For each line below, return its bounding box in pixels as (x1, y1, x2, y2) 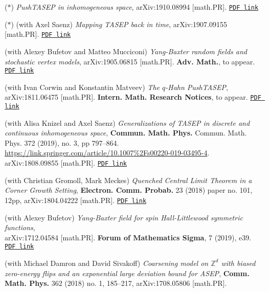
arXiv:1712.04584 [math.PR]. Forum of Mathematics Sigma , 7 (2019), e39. (5, 232, 252, 242)
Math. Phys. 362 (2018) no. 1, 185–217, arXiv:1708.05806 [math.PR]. (5, 278, 227, 288)
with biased (221, 257, 256, 268)
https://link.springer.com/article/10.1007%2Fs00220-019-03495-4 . (5, 147, 210, 158)
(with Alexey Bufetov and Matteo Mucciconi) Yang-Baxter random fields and (5, 46, 247, 56)
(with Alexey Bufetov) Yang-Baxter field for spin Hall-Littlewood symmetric (5, 212, 243, 222)
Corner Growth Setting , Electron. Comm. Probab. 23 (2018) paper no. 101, (5, 185, 253, 195)
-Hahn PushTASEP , (165, 81, 228, 92)
